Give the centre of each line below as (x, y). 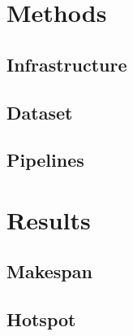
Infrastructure (67, 64)
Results (49, 219)
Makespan (49, 271)
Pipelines (45, 160)
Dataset (40, 112)
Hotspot (41, 319)
